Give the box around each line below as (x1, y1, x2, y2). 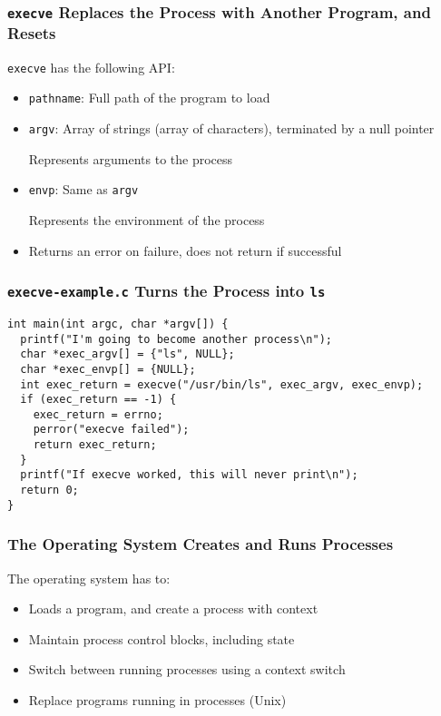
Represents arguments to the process (28, 149, 233, 168)
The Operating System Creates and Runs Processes (7, 533, 394, 555)
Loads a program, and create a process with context (28, 599, 318, 618)
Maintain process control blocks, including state (28, 629, 295, 648)
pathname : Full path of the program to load (28, 88, 270, 107)
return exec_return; (33, 438, 157, 452)
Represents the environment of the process (28, 210, 265, 229)
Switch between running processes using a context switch (28, 660, 346, 679)
